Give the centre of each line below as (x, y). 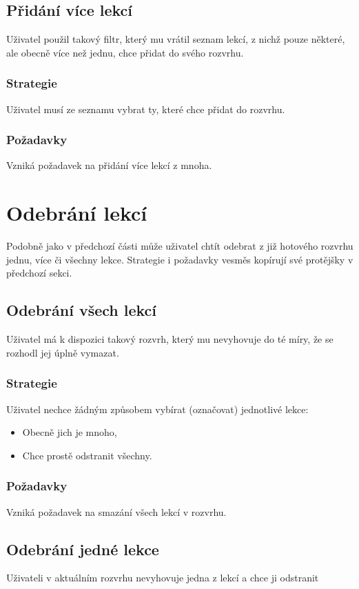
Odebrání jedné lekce (83, 549)
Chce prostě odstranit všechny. (87, 455)
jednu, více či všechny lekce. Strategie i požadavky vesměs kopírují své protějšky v (180, 259)
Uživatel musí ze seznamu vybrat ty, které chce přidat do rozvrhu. (146, 109)
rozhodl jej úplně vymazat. (63, 352)
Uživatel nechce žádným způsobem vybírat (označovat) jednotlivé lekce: (157, 409)
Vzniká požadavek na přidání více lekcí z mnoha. (109, 165)
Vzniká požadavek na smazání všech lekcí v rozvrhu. (116, 511)
